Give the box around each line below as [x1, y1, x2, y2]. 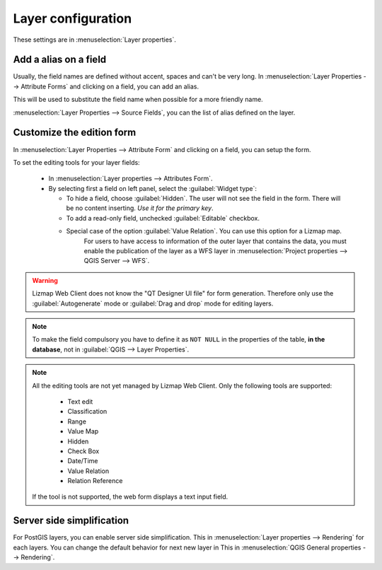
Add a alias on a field [13, 54, 107, 66]
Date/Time [67, 457, 98, 465]
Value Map [67, 427, 99, 436]
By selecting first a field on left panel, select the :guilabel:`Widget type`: [48, 184, 257, 192]
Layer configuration [13, 11, 132, 26]
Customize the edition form [13, 127, 137, 139]
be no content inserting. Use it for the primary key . [66, 204, 214, 212]
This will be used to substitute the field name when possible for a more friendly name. [13, 95, 263, 104]
